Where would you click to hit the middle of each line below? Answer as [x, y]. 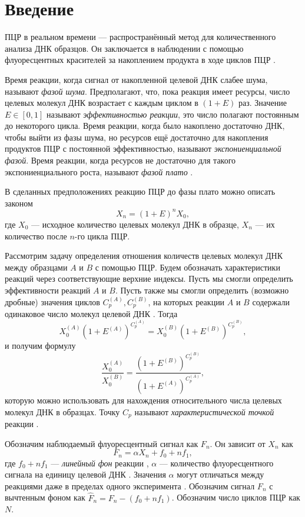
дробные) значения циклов [52, 301]
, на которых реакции [186, 301]
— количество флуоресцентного [216, 463]
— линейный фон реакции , [100, 463]
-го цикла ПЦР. [102, 236]
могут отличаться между [221, 474]
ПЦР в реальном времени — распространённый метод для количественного [140, 37]
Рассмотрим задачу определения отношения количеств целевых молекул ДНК [144, 256]
